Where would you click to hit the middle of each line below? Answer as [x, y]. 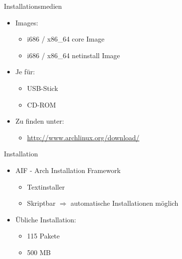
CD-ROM [41, 104]
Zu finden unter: [40, 121]
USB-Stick [42, 88]
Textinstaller [46, 186]
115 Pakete [43, 236]
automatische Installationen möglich [124, 203]
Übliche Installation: [46, 219]
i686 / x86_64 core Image [66, 39]
